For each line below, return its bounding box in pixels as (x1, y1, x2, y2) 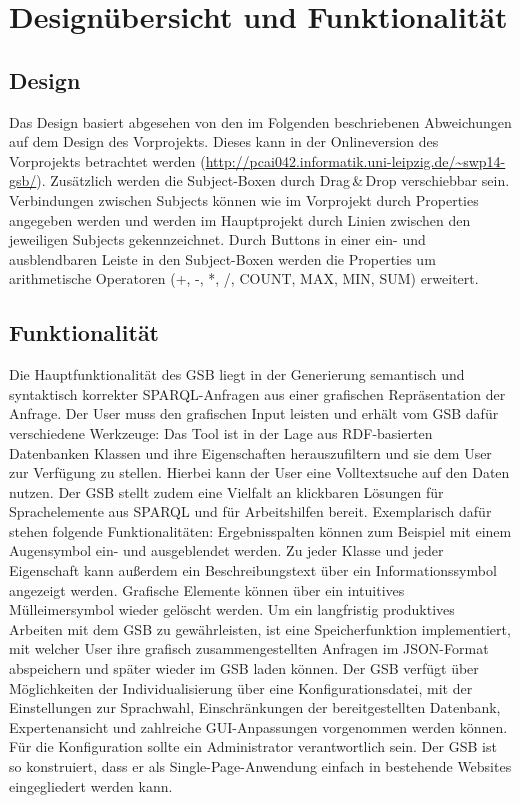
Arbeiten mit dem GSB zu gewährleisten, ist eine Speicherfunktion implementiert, (9, 618, 511, 639)
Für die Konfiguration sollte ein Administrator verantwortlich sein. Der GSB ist (9, 736, 497, 757)
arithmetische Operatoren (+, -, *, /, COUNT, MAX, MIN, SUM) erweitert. (9, 268, 479, 289)
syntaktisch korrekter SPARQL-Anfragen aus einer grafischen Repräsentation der (9, 383, 506, 404)
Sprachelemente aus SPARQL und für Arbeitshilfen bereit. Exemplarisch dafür (9, 501, 492, 522)
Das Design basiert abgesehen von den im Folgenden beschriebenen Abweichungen (9, 111, 512, 132)
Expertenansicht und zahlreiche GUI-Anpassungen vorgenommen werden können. (9, 716, 508, 737)
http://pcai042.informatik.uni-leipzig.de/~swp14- (205, 150, 506, 171)
